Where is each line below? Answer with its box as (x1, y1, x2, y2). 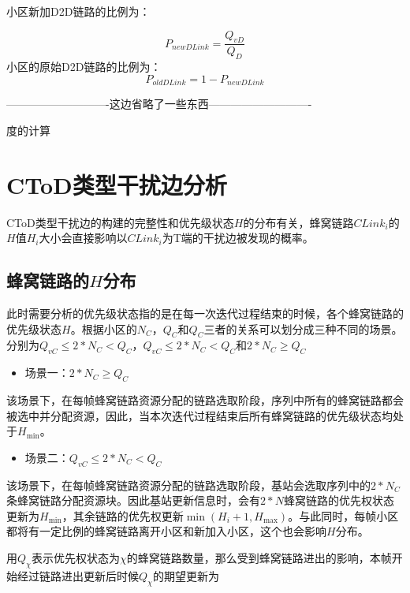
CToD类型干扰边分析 (6, 168, 227, 200)
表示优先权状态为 (32, 549, 120, 565)
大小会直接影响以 (39, 229, 128, 246)
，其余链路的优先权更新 (61, 507, 184, 524)
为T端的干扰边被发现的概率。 (162, 229, 314, 246)
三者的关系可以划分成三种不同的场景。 (203, 320, 403, 337)
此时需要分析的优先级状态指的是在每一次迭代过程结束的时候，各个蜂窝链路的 (6, 304, 404, 321)
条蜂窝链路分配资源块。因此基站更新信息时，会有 (6, 492, 260, 509)
